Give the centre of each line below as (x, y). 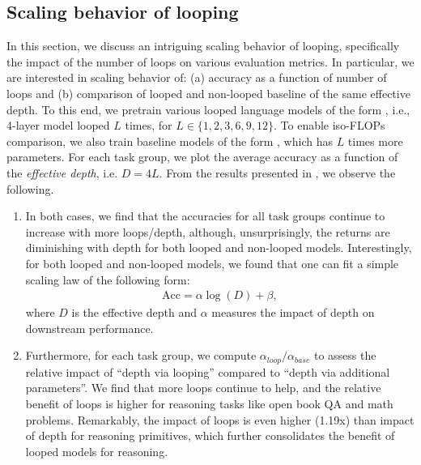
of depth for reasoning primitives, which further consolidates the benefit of (210, 435)
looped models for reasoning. (97, 451)
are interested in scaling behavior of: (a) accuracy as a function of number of (197, 77)
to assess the (345, 355)
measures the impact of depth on (293, 312)
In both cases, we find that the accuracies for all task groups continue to (205, 216)
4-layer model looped (58, 125)
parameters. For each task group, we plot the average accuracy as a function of (202, 157)
